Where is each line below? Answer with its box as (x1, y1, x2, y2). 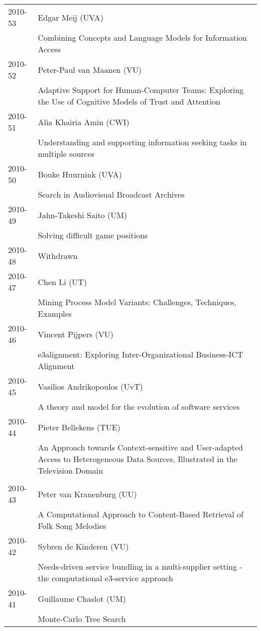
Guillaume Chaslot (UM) (38, 592, 126, 604)
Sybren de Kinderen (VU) (38, 540, 129, 552)
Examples (38, 308, 72, 319)
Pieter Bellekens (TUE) (38, 421, 120, 433)
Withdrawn (38, 249, 78, 261)
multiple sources (38, 148, 95, 159)
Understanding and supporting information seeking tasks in (38, 136, 247, 148)
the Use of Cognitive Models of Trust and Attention (38, 96, 220, 107)
